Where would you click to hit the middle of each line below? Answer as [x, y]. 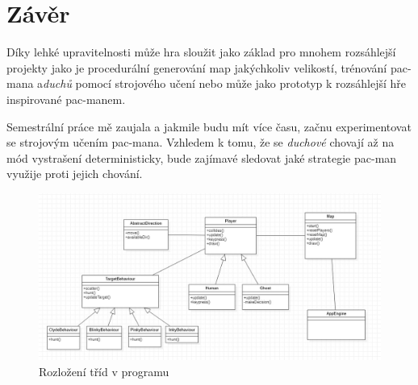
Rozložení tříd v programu [104, 371]
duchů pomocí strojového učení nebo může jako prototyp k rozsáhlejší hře [225, 83]
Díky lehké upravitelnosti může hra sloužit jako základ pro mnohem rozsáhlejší [201, 52]
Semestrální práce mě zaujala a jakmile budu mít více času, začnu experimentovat [209, 126]
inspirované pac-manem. [66, 99]
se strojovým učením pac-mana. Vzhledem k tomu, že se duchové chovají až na [201, 142]
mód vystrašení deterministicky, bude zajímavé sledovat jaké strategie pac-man [202, 157]
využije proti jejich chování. [75, 174]
